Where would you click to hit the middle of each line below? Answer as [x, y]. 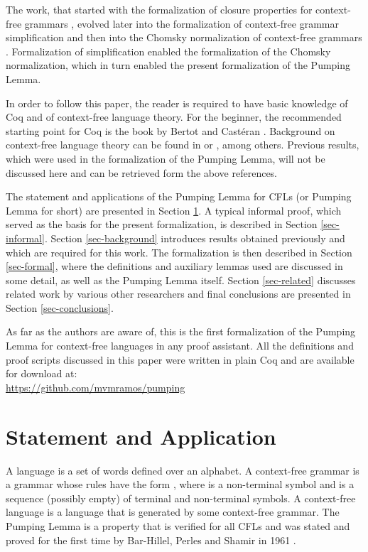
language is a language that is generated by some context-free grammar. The [173, 512]
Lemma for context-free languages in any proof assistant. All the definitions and [180, 346]
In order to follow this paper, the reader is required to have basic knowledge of [177, 103]
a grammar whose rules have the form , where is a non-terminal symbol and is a [180, 484]
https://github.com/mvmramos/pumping [96, 387]
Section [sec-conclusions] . [60, 307]
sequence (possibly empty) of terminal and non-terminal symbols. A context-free [181, 498]
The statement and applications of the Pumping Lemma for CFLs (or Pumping [179, 196]
